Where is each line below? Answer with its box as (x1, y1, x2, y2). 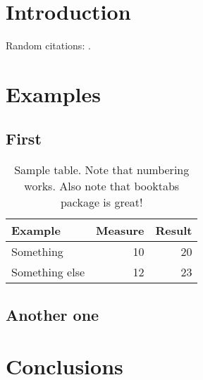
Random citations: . (6, 38, 91, 53)
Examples (6, 79, 101, 108)
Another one (6, 303, 99, 325)
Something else (11, 264, 85, 281)
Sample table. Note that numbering (14, 161, 190, 178)
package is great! (60, 194, 143, 211)
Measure (96, 222, 144, 239)
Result (155, 222, 192, 239)
